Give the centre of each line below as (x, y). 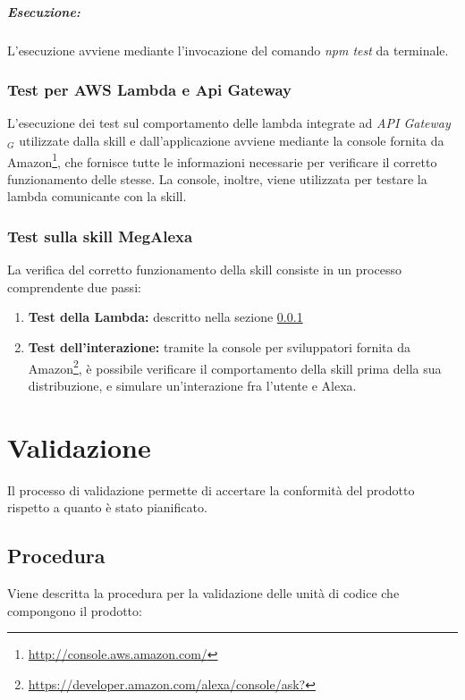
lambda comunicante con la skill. (97, 196)
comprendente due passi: (74, 287)
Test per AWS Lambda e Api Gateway (150, 90)
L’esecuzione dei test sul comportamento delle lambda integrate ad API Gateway (229, 123)
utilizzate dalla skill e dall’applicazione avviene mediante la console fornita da (232, 140)
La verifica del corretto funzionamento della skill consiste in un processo (204, 270)
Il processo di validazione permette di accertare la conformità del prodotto (211, 489)
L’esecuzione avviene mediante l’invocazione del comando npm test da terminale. (228, 50)
